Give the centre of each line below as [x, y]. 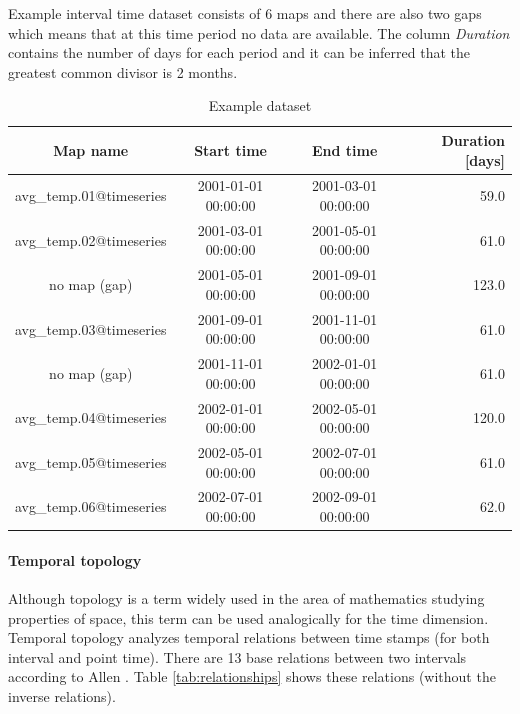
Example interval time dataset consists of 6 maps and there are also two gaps [245, 13]
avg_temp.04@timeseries [91, 417]
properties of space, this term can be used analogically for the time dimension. [248, 617]
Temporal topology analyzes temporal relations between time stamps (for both [249, 637]
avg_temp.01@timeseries [91, 195]
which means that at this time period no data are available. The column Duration [259, 32]
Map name [91, 149]
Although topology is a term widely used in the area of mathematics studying [246, 597]
